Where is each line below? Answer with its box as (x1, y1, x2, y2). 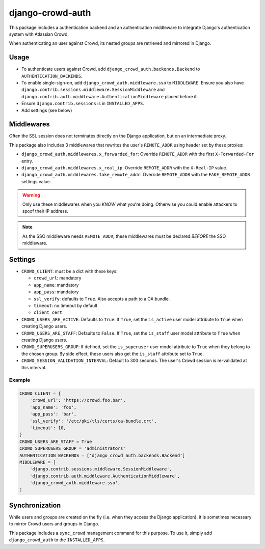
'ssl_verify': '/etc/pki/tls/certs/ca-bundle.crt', (29, 418, 157, 424)
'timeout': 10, (29, 425, 66, 431)
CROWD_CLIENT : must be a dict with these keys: (21, 268, 118, 274)
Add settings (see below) (21, 107, 72, 113)
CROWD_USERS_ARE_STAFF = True (19, 439, 92, 444)
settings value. (21, 178, 51, 184)
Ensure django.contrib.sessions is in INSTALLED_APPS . (21, 101, 144, 107)
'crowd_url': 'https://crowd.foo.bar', (29, 398, 126, 403)
